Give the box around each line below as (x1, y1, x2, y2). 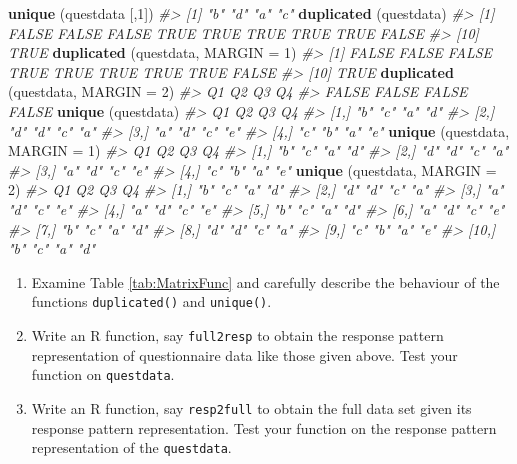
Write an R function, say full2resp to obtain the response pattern (31, 324, 444, 345)
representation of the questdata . (31, 437, 232, 458)
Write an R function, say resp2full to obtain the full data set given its (31, 397, 472, 418)
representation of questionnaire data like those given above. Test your (31, 344, 458, 365)
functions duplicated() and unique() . (31, 291, 272, 312)
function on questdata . (31, 364, 175, 385)
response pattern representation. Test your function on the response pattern (31, 417, 497, 438)
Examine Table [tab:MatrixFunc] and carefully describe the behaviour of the (31, 271, 500, 292)
